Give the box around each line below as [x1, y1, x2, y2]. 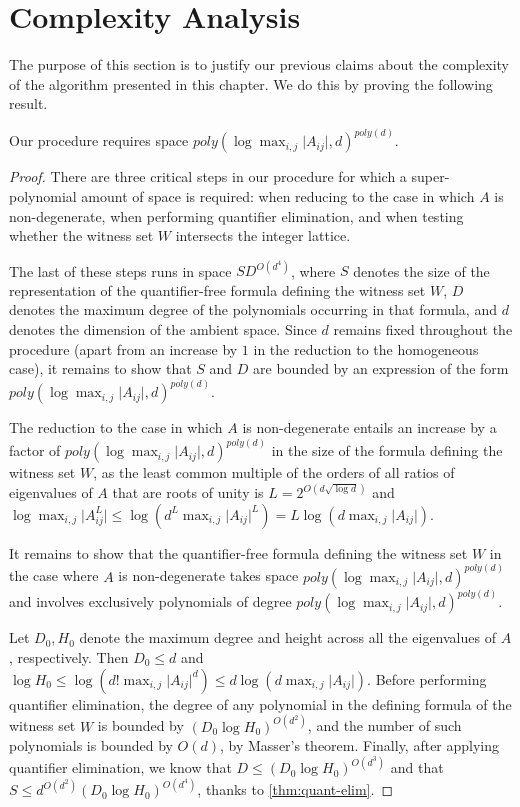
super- [411, 166, 450, 187]
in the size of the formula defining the [271, 440, 503, 461]
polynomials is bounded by [9, 735, 173, 756]
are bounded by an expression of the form [253, 358, 509, 379]
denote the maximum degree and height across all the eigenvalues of [79, 627, 496, 648]
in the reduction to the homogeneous [253, 338, 479, 359]
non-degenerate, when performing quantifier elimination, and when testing [9, 205, 464, 226]
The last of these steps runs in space [9, 260, 232, 281]
